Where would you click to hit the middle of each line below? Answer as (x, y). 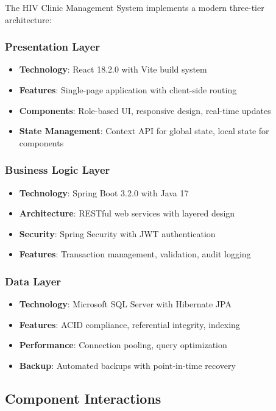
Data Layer (33, 281)
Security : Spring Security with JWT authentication (117, 233)
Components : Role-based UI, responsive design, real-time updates (145, 110)
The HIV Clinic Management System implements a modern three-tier (135, 7)
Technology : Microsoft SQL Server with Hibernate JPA (125, 304)
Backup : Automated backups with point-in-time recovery (127, 365)
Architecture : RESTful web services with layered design (127, 213)
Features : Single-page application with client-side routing (128, 90)
